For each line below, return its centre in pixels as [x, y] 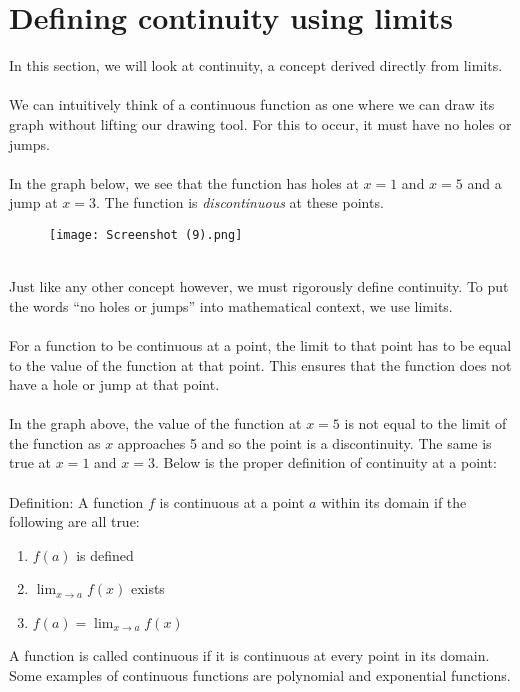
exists [147, 588]
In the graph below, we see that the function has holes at [184, 182]
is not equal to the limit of [425, 423]
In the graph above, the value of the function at [155, 423]
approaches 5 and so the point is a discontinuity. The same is [304, 442]
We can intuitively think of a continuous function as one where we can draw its [252, 104]
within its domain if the [394, 501]
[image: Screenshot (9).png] [146, 234]
